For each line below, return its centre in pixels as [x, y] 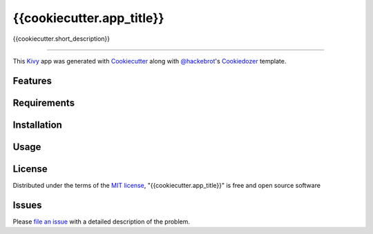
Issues [27, 205]
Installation [37, 125]
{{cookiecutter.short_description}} [61, 39]
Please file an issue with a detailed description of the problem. [101, 222]
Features [32, 80]
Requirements [44, 103]
